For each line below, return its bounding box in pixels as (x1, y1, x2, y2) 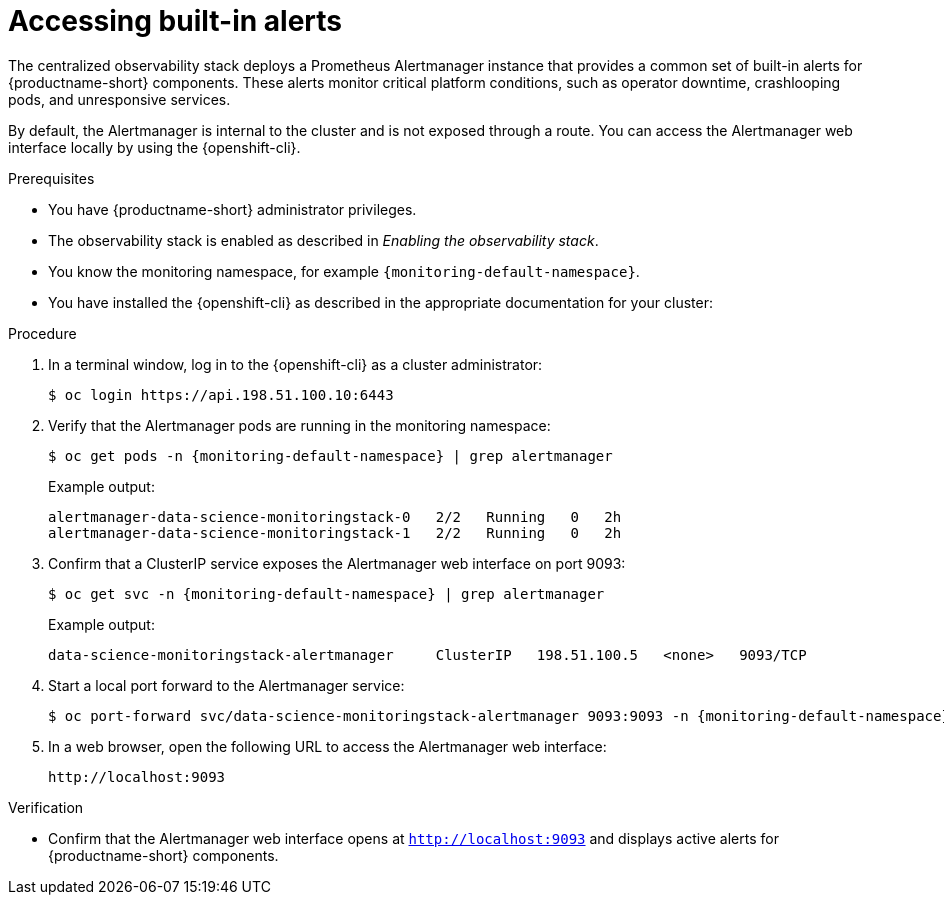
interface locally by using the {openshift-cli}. (8, 138, 301, 156)
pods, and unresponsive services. (8, 90, 231, 108)
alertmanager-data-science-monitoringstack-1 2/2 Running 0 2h (48, 524, 622, 541)
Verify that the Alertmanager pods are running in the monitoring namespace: (48, 416, 551, 434)
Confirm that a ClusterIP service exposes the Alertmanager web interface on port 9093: (48, 554, 626, 572)
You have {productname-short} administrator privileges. (48, 200, 417, 218)
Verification (8, 798, 84, 816)
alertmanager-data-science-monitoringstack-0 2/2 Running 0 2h (48, 508, 622, 525)
